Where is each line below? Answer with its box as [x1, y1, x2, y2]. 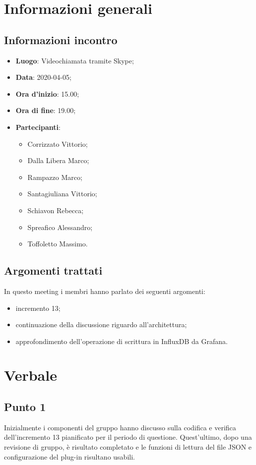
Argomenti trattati [4, 263, 103, 278]
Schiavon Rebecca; [27, 205, 84, 215]
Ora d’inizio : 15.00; [15, 88, 79, 99]
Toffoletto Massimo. [27, 238, 88, 249]
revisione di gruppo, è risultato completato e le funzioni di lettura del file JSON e [4, 442, 252, 452]
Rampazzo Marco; [27, 172, 82, 182]
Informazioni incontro [4, 32, 118, 47]
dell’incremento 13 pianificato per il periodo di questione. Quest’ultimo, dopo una [4, 432, 252, 442]
